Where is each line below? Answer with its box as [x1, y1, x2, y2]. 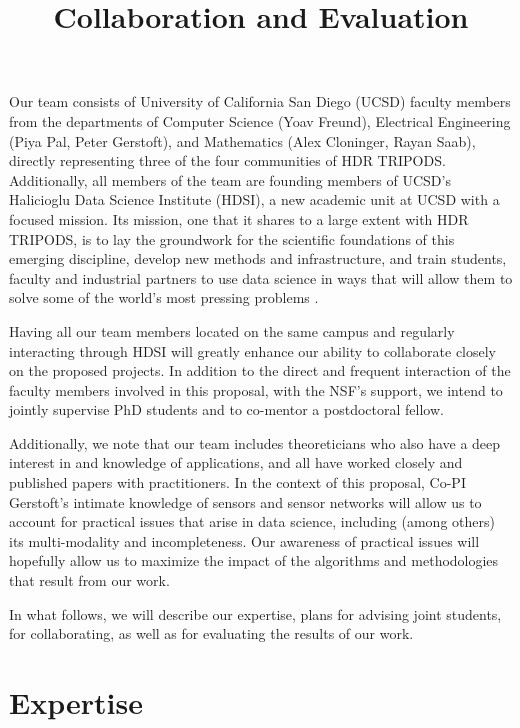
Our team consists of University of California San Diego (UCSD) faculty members [9, 91, 511, 112]
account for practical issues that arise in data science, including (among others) [9, 511, 495, 532]
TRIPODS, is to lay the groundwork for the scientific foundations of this [9, 228, 455, 249]
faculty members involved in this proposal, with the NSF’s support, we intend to [9, 379, 503, 400]
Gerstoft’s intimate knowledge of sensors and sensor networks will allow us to [9, 491, 482, 512]
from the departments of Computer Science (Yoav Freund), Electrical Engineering [9, 110, 511, 131]
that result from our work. [9, 570, 170, 591]
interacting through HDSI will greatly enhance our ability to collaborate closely [9, 340, 497, 361]
